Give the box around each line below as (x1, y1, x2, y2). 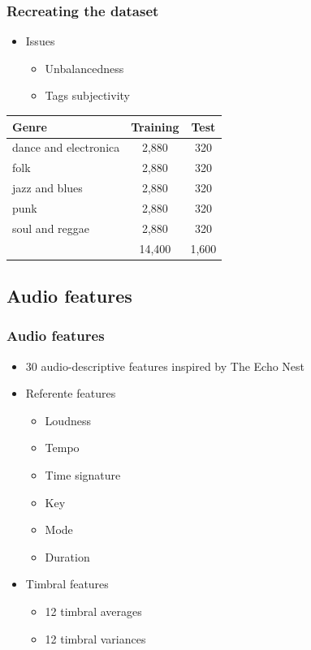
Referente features (25, 385, 116, 402)
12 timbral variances (45, 630, 146, 647)
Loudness (45, 411, 91, 428)
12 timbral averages (45, 603, 142, 619)
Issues (25, 32, 55, 50)
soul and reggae (12, 219, 90, 236)
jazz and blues (12, 179, 83, 196)
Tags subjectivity (45, 87, 130, 104)
